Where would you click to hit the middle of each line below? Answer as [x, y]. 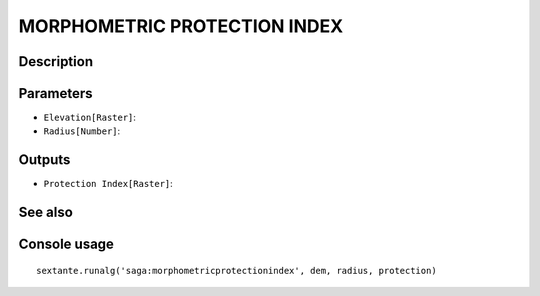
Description [56, 61]
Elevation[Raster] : [90, 117]
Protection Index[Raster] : [108, 184]
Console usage [66, 244]
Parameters [55, 93]
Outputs [44, 160]
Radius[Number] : [82, 131]
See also [46, 212]
